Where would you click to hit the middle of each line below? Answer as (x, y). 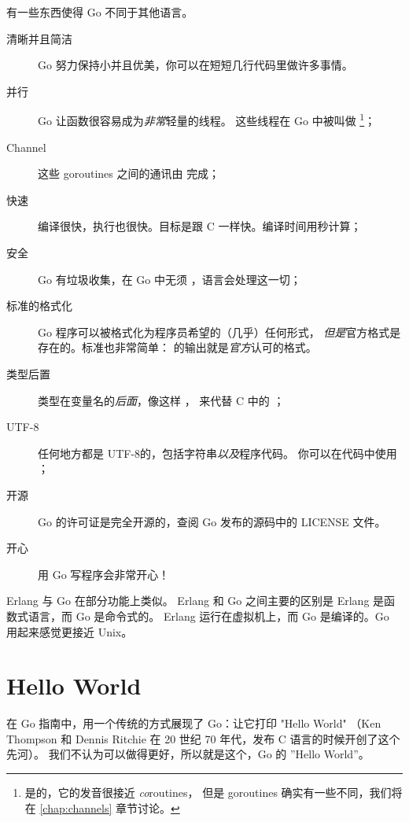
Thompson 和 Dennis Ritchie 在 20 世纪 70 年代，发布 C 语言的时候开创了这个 (203, 738)
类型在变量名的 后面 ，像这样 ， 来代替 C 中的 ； (161, 400)
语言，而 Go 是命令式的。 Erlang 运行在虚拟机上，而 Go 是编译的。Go (208, 616)
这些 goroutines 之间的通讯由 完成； (129, 173)
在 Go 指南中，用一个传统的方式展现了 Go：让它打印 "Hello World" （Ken (194, 723)
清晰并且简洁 (39, 38)
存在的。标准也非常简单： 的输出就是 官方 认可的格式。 (177, 347)
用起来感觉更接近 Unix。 (70, 631)
